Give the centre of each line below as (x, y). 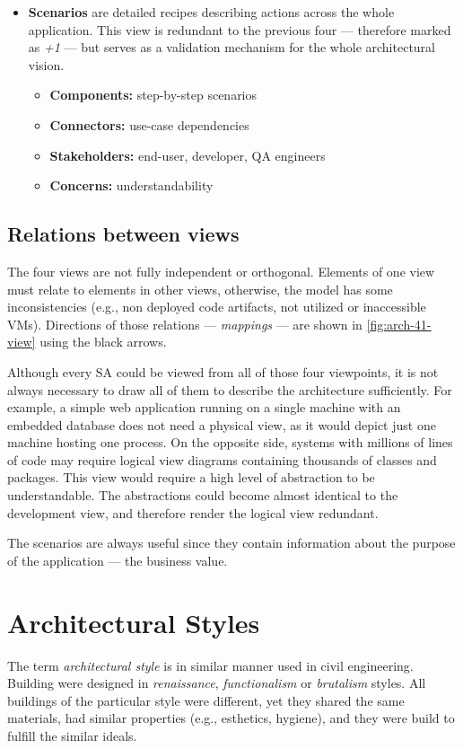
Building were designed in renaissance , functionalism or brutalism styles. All (217, 683)
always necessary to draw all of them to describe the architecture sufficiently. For (230, 389)
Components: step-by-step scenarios (153, 95)
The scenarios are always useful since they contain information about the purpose (231, 543)
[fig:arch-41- (399, 324)
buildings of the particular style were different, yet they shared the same (206, 700)
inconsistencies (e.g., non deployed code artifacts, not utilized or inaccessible (217, 307)
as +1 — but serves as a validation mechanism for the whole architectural (231, 47)
